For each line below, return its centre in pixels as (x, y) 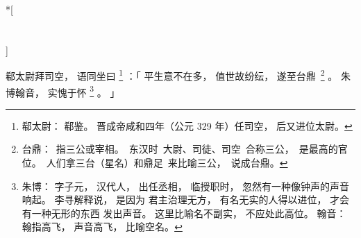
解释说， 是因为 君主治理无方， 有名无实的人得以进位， (200, 199)
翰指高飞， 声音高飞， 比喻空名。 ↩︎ (102, 227)
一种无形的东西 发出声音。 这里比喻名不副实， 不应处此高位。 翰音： (189, 213)
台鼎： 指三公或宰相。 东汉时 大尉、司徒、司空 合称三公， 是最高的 (180, 149)
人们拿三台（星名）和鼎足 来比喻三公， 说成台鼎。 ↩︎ (167, 163)
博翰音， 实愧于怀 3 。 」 (63, 91)
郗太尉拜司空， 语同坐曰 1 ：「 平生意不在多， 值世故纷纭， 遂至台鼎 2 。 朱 (178, 75)
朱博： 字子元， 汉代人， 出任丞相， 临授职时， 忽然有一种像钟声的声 (181, 186)
